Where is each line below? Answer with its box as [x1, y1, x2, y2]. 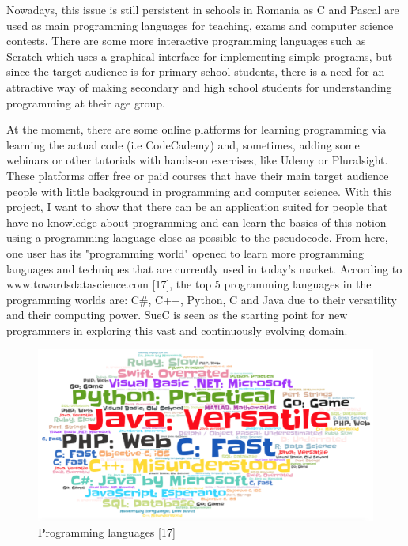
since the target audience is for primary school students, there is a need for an [6, 63, 385, 80]
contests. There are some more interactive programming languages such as [6, 32, 366, 49]
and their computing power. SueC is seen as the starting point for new [6, 307, 348, 323]
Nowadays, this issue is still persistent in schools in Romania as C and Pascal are [6, 2, 399, 17]
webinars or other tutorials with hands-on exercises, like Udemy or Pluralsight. [6, 152, 388, 168]
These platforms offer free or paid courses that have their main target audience [6, 167, 389, 183]
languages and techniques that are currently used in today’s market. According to [6, 260, 402, 277]
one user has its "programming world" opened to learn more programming [6, 244, 365, 261]
